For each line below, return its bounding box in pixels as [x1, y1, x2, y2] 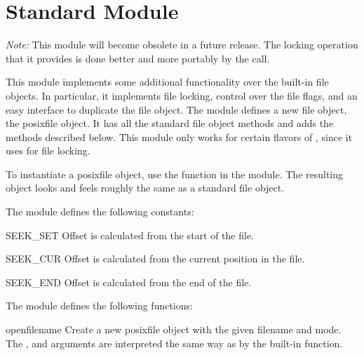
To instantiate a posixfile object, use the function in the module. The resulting [6, 166, 344, 181]
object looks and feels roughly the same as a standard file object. [6, 180, 285, 195]
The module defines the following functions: [6, 298, 193, 313]
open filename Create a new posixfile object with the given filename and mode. [6, 322, 342, 337]
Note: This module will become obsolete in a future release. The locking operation [6, 37, 358, 52]
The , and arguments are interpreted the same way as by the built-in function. [6, 335, 343, 350]
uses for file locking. [6, 143, 90, 158]
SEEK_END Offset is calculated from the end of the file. [6, 274, 252, 289]
